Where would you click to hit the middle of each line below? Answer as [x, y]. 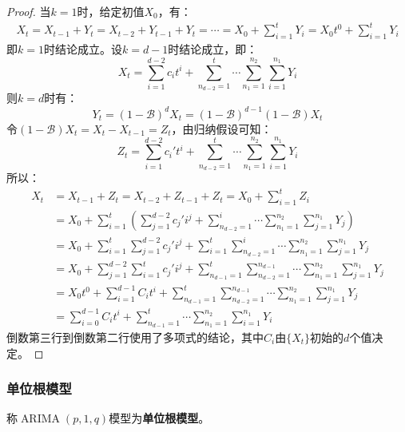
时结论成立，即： [213, 48]
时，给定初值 [111, 11]
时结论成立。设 [83, 48]
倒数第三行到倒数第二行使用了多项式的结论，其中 [135, 337]
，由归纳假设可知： [222, 128]
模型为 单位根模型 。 [159, 418]
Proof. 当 [29, 11]
